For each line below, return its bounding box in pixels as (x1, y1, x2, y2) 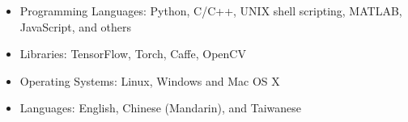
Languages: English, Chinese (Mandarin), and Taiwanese (19, 99, 302, 116)
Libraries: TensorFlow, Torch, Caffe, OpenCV (19, 45, 246, 62)
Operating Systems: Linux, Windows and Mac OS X (19, 72, 280, 89)
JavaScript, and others (19, 18, 132, 35)
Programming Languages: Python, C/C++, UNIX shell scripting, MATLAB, (19, 2, 402, 19)
